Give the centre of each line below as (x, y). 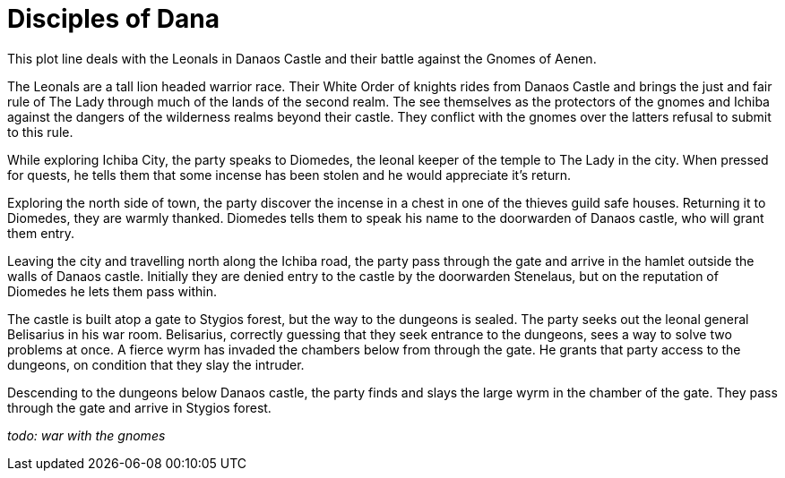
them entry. (41, 233)
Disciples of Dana (113, 19)
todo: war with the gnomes (86, 435)
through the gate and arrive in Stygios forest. (139, 407)
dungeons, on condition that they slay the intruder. (156, 364)
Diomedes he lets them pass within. (112, 291)
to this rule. (40, 132)
